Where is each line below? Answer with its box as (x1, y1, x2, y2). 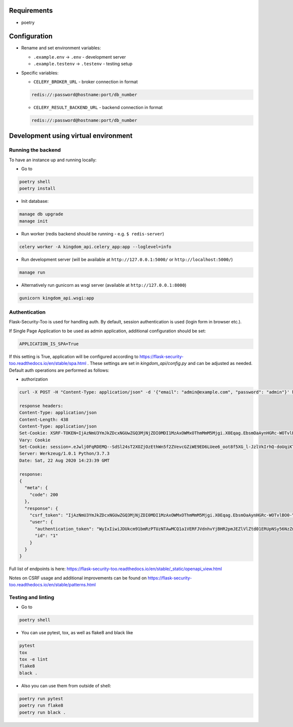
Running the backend (9, 147, 61, 153)
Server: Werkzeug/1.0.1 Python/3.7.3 (19, 451, 110, 456)
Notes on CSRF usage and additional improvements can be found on (9, 575, 147, 581)
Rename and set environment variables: (21, 45, 101, 51)
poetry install (19, 186, 56, 192)
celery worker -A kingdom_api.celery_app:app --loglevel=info (19, 244, 171, 249)
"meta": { (24, 485, 48, 491)
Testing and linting (9, 594, 55, 600)
